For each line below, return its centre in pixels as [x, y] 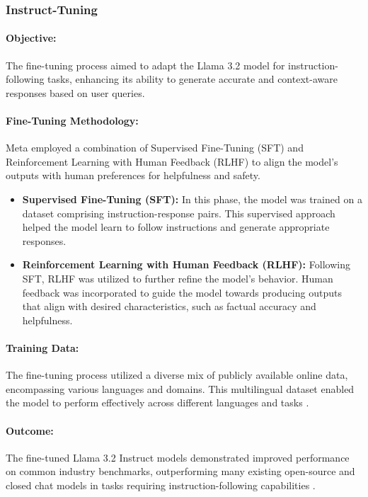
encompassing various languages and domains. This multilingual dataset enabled [180, 388]
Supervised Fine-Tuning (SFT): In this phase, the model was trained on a [192, 199]
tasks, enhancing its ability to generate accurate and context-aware [192, 79]
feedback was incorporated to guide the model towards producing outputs [182, 292]
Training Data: [42, 347]
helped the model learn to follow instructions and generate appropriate [176, 227]
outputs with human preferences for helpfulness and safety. [133, 175]
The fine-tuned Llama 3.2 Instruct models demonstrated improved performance [178, 457]
